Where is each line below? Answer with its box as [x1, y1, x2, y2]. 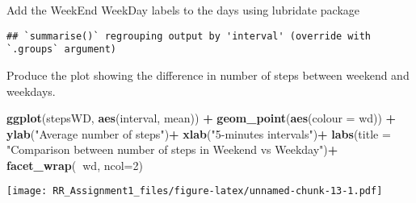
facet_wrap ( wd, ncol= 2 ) [6, 156, 143, 173]
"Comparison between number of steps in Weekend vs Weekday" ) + [6, 141, 338, 158]
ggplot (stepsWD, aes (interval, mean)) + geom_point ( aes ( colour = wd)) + [6, 110, 397, 126]
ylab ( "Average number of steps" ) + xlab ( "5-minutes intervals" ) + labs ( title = [6, 125, 391, 142]
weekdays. [6, 82, 56, 99]
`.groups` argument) [6, 43, 117, 56]
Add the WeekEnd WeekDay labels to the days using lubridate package [6, 2, 360, 18]
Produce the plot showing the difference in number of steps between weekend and [6, 66, 410, 83]
